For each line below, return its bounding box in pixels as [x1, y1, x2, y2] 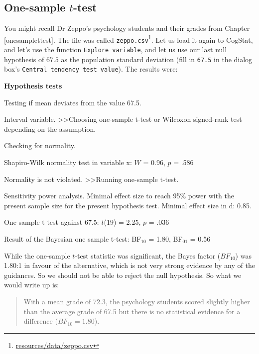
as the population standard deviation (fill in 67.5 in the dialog [61, 54, 253, 64]
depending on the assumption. [4, 123, 96, 134]
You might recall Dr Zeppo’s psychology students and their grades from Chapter [4, 23, 250, 33]
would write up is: [4, 279, 59, 290]
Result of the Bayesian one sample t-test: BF [4, 234, 141, 244]
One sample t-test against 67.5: [4, 217, 99, 227]
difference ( [23, 316, 58, 326]
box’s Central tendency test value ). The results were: [4, 64, 178, 74]
